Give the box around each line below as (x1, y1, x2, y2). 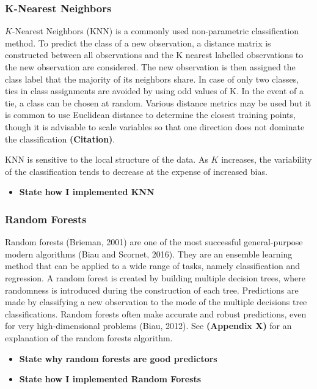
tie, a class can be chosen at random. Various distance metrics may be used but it (5, 96, 312, 109)
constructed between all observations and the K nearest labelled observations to (5, 48, 304, 61)
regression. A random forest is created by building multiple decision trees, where (5, 271, 305, 284)
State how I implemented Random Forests (19, 372, 202, 385)
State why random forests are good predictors (19, 352, 217, 365)
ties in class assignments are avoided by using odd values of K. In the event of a (5, 84, 304, 97)
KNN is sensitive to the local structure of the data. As (5, 153, 208, 166)
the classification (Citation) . (5, 132, 115, 145)
